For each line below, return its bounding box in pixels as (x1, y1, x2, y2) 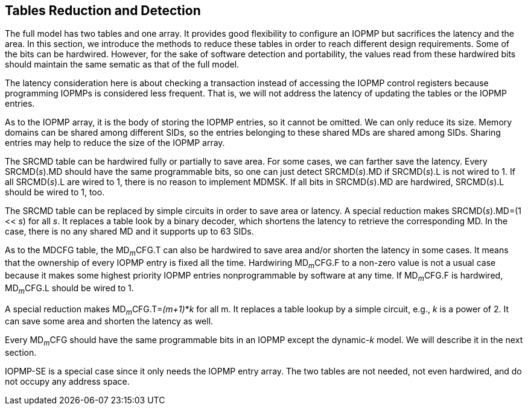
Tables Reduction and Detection (5, 3, 201, 18)
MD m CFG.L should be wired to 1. (5, 282, 134, 295)
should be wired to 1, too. (5, 187, 105, 198)
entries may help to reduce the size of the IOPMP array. (5, 137, 225, 148)
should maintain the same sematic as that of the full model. (5, 59, 240, 70)
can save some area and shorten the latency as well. (5, 316, 214, 327)
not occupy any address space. (5, 376, 130, 387)
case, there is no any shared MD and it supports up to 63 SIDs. (5, 226, 254, 237)
